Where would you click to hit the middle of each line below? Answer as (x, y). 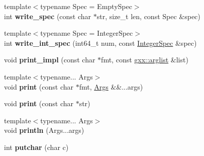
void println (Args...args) (44, 130)
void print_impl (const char (50, 60)
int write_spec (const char (48, 16)
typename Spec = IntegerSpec (87, 33)
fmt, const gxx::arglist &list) (145, 60)
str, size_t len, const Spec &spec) (148, 16)
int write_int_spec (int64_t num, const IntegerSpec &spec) (100, 43)
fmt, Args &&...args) (111, 86)
